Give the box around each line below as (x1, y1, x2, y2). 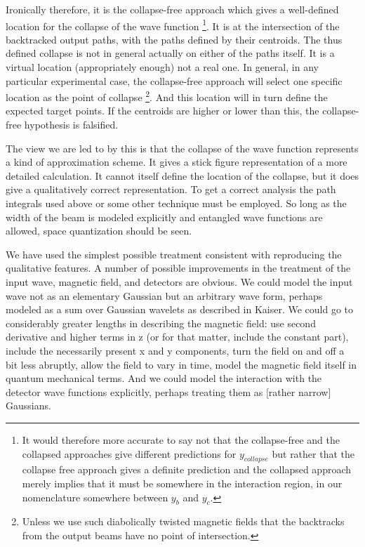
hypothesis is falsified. (24, 117, 119, 132)
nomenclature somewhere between (22, 489, 168, 504)
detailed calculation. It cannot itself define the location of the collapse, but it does (6, 168, 359, 183)
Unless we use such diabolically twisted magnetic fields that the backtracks (22, 514, 345, 529)
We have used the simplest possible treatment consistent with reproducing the (6, 246, 342, 261)
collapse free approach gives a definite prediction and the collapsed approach (22, 462, 352, 477)
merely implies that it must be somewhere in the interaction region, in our (22, 475, 343, 490)
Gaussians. (6, 398, 51, 413)
